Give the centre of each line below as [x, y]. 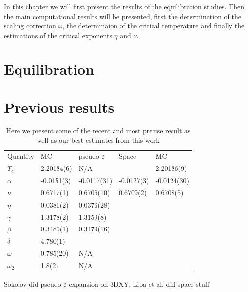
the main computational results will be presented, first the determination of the [123, 16]
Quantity [21, 156]
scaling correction [30, 26]
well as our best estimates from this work [98, 140]
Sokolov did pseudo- [34, 284]
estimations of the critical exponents [58, 35]
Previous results [59, 107]
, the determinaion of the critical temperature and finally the [153, 26]
